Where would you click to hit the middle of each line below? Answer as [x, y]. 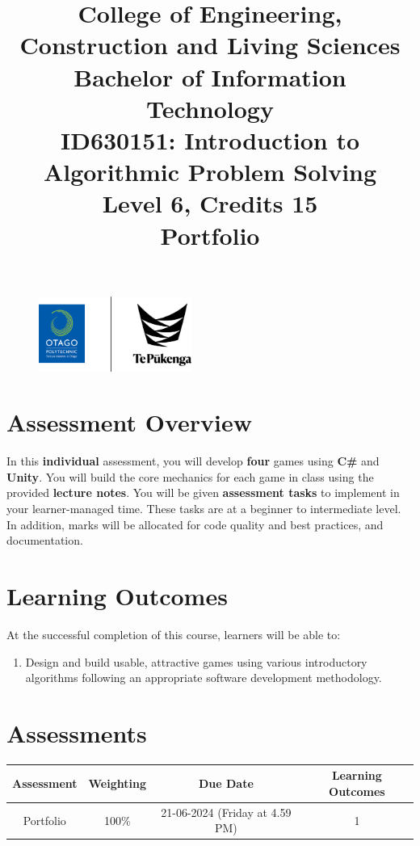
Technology [210, 108]
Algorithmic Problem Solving [210, 172]
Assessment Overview [130, 422]
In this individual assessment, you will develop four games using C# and [193, 461]
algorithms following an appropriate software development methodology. [204, 678]
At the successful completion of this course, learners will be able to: [174, 634]
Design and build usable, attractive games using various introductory [196, 661]
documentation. [45, 540]
